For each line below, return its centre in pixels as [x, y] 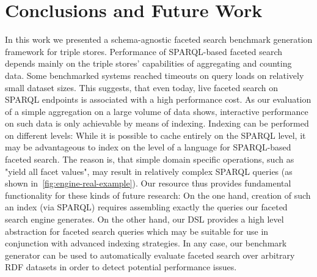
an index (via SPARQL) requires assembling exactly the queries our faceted [146, 207]
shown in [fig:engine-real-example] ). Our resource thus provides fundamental [148, 183]
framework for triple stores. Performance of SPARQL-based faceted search [144, 51]
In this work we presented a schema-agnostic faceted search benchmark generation [159, 39]
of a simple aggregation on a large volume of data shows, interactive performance [157, 111]
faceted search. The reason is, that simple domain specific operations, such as [150, 159]
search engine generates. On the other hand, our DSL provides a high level [144, 219]
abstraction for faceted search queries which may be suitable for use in [137, 231]
